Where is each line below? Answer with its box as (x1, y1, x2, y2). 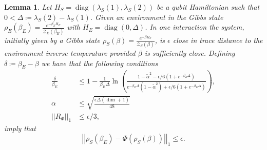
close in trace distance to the (173, 34, 263, 45)
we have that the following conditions (41, 57, 158, 68)
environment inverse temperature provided (4, 47, 136, 58)
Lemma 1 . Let (4, 2, 52, 12)
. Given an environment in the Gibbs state (90, 11, 223, 22)
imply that (4, 123, 36, 134)
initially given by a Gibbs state (4, 34, 100, 45)
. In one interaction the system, (145, 22, 244, 32)
